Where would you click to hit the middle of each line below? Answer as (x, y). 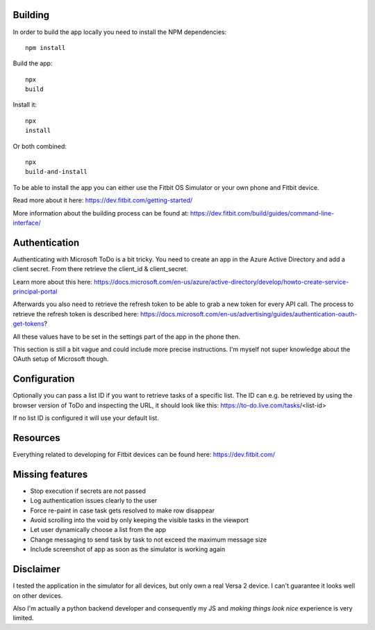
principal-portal (35, 291)
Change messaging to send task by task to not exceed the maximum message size (149, 540)
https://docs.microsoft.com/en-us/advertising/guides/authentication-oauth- (249, 314)
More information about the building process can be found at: (101, 213)
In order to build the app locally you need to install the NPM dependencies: (120, 32)
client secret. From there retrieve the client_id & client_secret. (100, 269)
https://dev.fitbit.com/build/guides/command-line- (262, 213)
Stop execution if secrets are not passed (88, 491)
